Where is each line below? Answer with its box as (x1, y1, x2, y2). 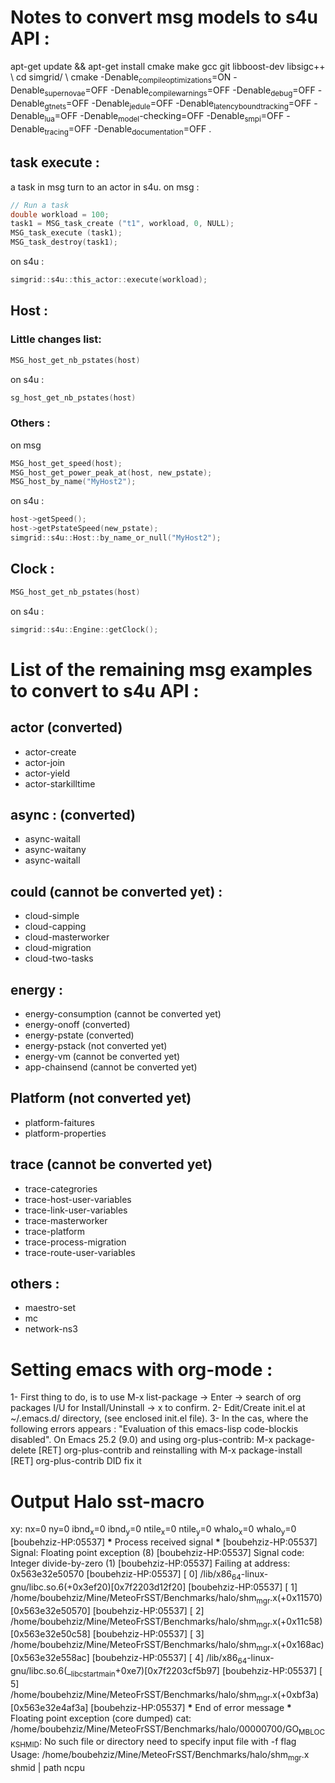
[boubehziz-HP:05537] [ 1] (188, 1581, 298, 1593)
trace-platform (24, 1225, 86, 1237)
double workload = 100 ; (10, 209, 110, 220)
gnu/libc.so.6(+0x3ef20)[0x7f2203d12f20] (10, 1581, 187, 1593)
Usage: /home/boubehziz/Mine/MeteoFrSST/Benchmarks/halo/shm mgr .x (10, 1749, 310, 1763)
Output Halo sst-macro (10, 1490, 205, 1513)
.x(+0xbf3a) (269, 1688, 320, 1700)
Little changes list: (10, 332, 102, 346)
